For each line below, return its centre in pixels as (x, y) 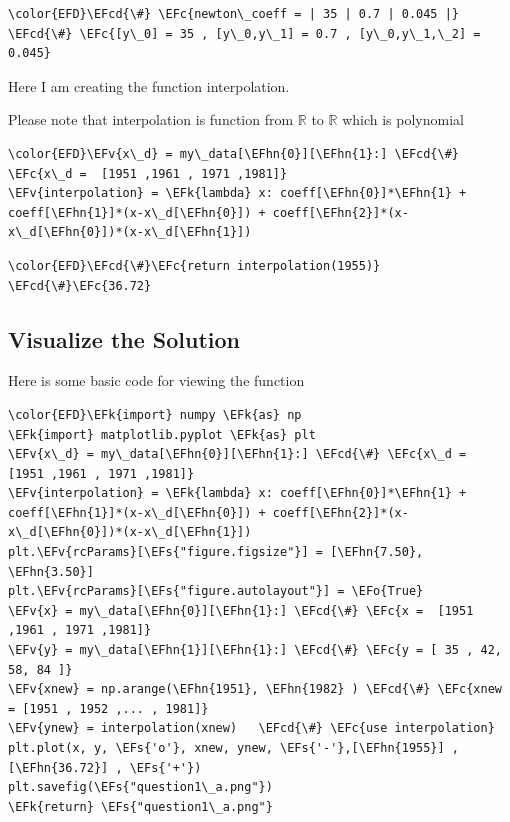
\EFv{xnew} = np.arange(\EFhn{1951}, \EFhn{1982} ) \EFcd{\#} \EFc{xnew (255, 689)
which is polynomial (403, 119)
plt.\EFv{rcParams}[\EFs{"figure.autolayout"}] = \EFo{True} (216, 591)
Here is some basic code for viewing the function (156, 380)
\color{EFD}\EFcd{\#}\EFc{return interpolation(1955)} (194, 265)
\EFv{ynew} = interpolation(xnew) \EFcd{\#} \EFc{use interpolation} (251, 728)
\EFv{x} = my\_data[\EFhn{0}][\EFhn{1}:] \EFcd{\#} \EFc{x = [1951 (241, 610)
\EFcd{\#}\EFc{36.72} (80, 285)
